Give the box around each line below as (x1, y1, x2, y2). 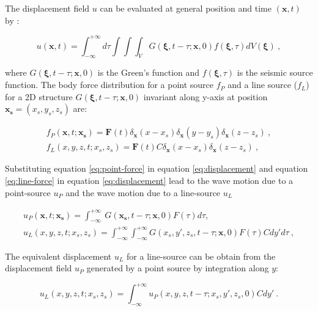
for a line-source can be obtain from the (127, 249, 276, 262)
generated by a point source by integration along (86, 262, 269, 274)
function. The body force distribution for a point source (5, 78, 214, 91)
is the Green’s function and (97, 66, 200, 79)
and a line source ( (227, 78, 297, 91)
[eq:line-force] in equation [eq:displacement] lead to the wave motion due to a (5, 174, 294, 186)
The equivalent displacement (5, 249, 112, 262)
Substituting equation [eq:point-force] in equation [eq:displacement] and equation (5, 162, 308, 175)
